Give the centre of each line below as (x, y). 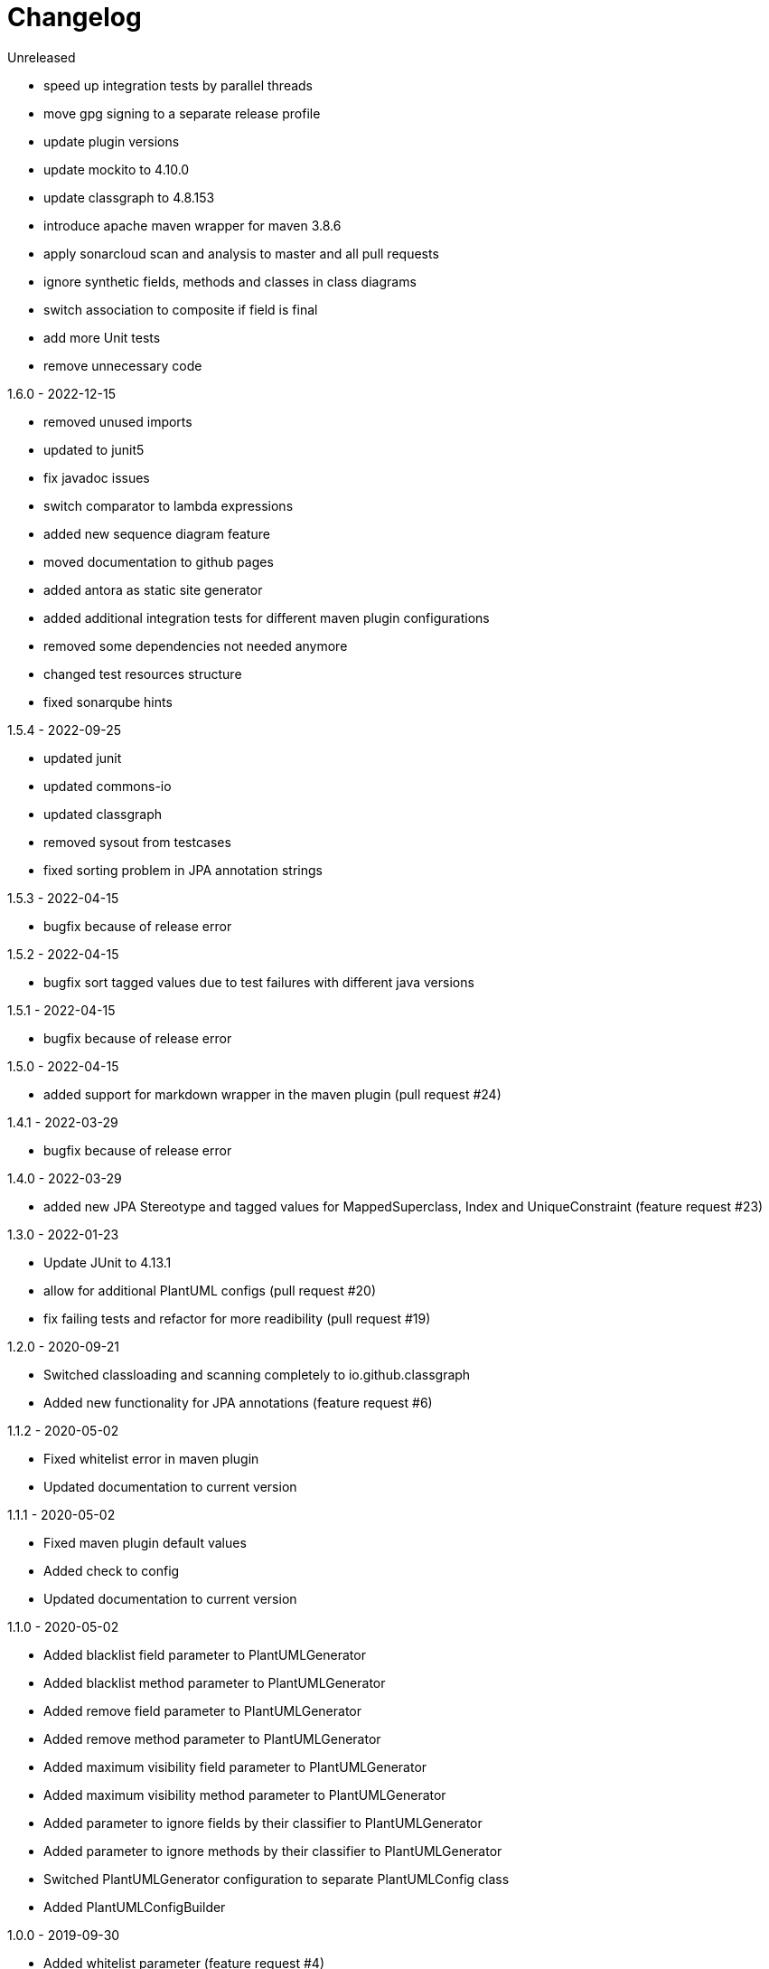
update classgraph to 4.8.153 (129, 197)
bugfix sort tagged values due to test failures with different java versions (259, 982)
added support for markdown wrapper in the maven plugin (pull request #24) (272, 1094)
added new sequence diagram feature (157, 533)
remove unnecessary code (123, 365)
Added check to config (112, 1570)
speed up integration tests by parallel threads (178, 85)
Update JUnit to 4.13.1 (108, 1262)
